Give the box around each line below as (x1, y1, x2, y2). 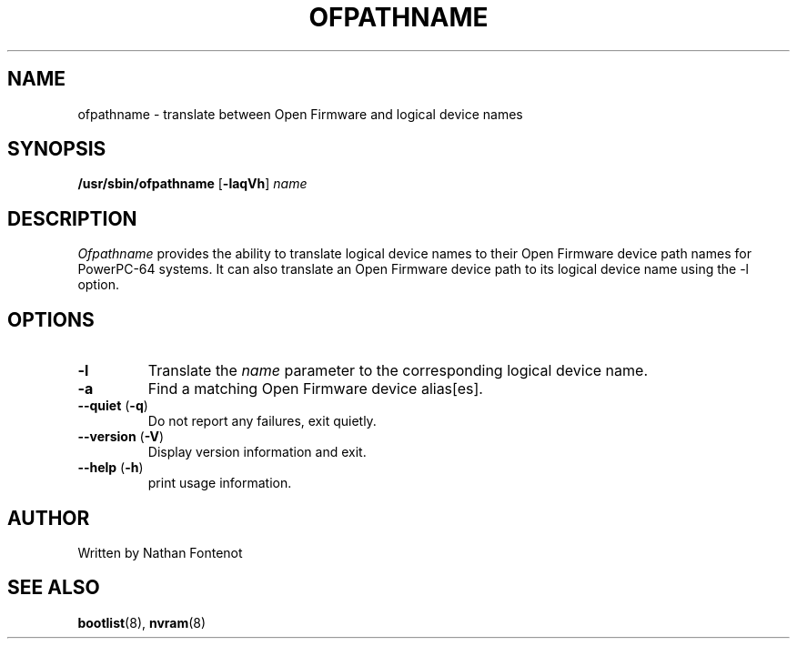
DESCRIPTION (7, 207, 137, 230)
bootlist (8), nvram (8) (77, 614, 207, 631)
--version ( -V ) (77, 429, 165, 445)
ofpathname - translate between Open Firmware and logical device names (77, 106, 523, 122)
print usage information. (147, 475, 292, 491)
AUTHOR (7, 506, 90, 530)
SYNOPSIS (7, 137, 106, 161)
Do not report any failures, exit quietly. (147, 413, 377, 429)
